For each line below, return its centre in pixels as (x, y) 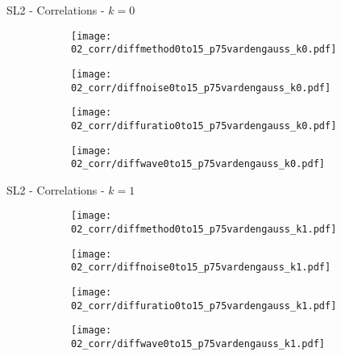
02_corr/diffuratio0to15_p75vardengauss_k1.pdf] (204, 306)
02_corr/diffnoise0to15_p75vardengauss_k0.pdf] (201, 88)
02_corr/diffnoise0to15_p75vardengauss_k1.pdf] (201, 268)
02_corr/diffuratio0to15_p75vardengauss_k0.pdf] (204, 126)
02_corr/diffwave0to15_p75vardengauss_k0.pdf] (198, 164)
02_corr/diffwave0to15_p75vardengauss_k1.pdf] (198, 344)
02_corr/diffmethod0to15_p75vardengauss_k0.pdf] (204, 50)
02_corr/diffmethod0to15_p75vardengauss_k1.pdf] (204, 230)
